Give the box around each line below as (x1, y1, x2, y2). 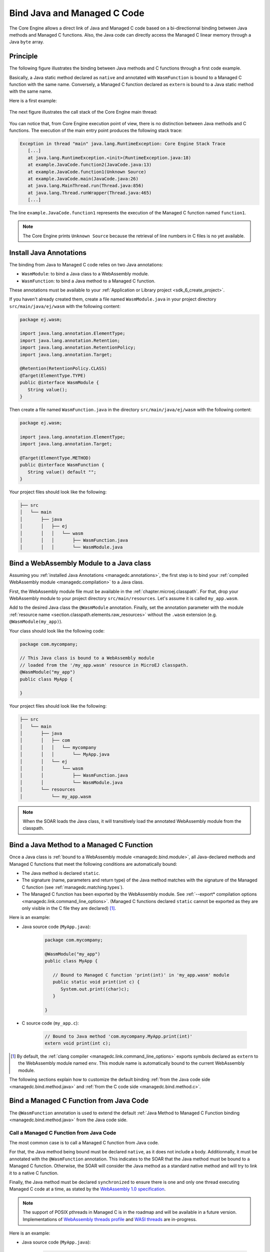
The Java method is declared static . (21, 870, 100, 876)
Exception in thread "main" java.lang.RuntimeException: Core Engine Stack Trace (19, 141, 226, 146)
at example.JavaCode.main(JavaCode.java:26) (27, 176, 138, 181)
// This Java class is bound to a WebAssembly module (19, 655, 154, 661)
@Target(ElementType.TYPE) (19, 373, 86, 378)
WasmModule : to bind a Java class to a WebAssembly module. (21, 271, 149, 277)
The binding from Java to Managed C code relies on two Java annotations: (9, 261, 163, 267)
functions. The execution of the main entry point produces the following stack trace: (9, 127, 182, 133)
